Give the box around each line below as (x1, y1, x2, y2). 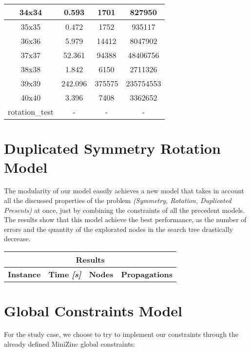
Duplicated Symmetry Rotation (4, 138, 221, 158)
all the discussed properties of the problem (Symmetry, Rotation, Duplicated (4, 195, 232, 205)
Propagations (121, 268, 173, 280)
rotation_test (8, 106, 54, 117)
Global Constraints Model (4, 301, 182, 321)
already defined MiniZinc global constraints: (4, 338, 135, 349)
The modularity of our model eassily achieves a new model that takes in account (4, 186, 245, 196)
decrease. (4, 233, 31, 244)
